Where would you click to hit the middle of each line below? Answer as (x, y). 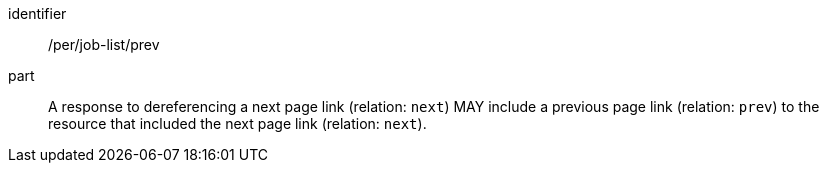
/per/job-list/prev (104, 44)
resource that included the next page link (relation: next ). (237, 123)
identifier (37, 13)
